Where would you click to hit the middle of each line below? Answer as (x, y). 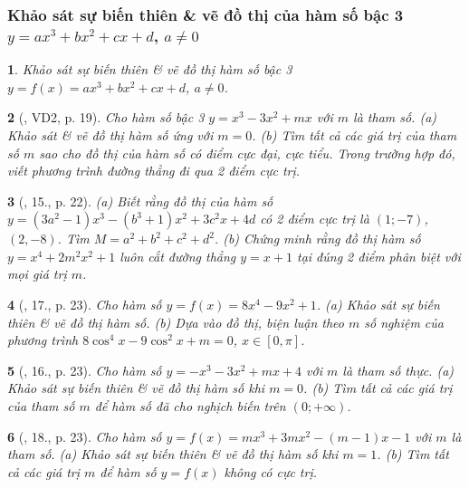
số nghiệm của (404, 322)
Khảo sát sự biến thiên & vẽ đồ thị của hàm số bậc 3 (206, 14)
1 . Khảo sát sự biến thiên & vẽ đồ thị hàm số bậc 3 (150, 69)
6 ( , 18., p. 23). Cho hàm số (85, 436)
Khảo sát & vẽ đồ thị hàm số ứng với (110, 134)
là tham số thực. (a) (398, 370)
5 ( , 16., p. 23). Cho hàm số (85, 370)
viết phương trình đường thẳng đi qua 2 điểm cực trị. (154, 171)
